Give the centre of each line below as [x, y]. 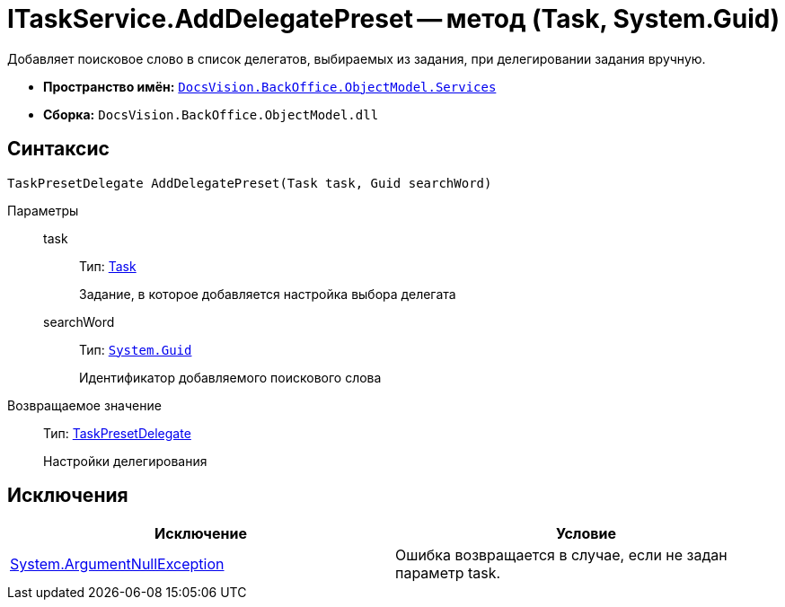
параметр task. [448, 573]
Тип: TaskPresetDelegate [117, 433]
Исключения [68, 496]
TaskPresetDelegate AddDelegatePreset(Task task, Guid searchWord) [250, 183]
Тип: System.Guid [136, 349]
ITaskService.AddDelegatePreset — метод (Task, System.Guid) [393, 19]
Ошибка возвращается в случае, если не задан [561, 555]
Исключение [201, 534]
